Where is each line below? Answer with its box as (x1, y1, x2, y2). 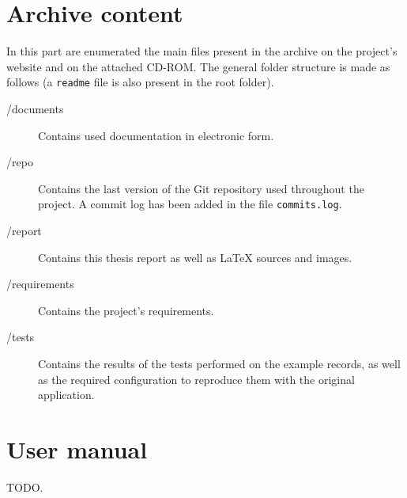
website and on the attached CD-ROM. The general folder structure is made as (6, 58, 390, 74)
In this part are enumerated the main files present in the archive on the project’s (6, 43, 398, 59)
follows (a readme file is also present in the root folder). (6, 74, 274, 90)
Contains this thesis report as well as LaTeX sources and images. (38, 249, 352, 265)
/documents (6, 100, 64, 116)
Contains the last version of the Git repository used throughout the (38, 180, 364, 196)
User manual (6, 432, 148, 465)
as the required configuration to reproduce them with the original (38, 371, 355, 387)
